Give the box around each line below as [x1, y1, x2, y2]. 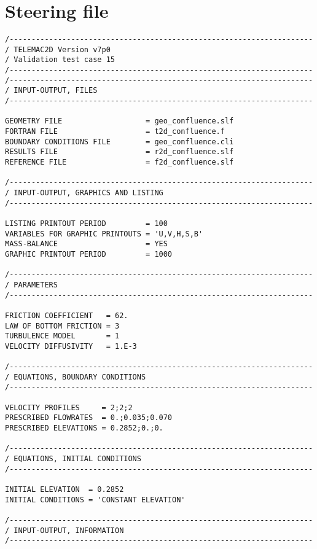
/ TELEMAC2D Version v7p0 [5, 45, 111, 54]
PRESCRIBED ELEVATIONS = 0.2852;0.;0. [5, 424, 163, 433]
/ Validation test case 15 [5, 55, 115, 64]
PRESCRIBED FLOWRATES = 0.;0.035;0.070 [5, 413, 173, 422]
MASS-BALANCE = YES [5, 239, 168, 249]
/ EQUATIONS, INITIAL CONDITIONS [5, 454, 141, 464]
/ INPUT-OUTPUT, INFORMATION [5, 526, 124, 535]
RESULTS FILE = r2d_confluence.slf [5, 147, 234, 157]
